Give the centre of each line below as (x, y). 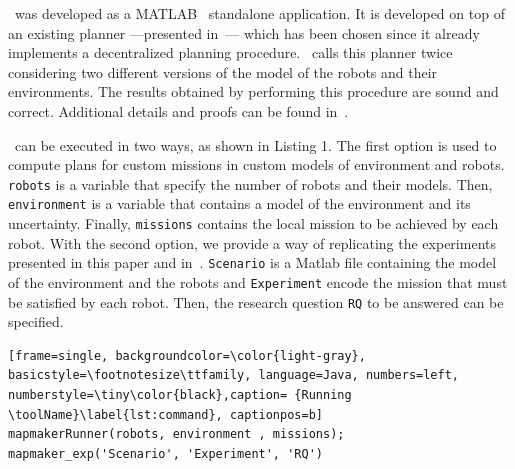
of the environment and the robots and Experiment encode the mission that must (258, 281)
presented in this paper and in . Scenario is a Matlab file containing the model (252, 262)
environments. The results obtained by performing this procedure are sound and (253, 91)
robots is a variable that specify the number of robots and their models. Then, (250, 183)
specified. (36, 321)
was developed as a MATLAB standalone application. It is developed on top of (259, 13)
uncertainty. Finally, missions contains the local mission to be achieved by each (253, 223)
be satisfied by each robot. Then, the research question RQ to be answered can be (256, 301)
